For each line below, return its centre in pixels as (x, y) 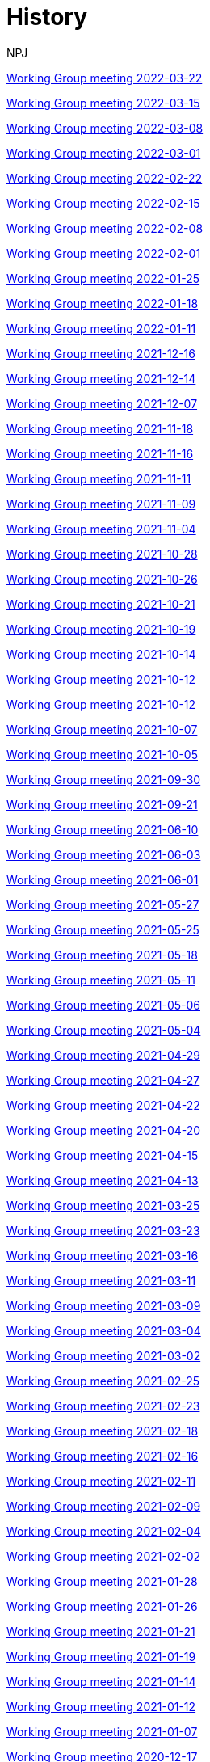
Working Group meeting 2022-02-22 (105, 178)
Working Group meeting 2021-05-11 (101, 980)
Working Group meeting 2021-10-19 (101, 629)
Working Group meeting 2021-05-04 (104, 1030)
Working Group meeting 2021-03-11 (101, 1280)
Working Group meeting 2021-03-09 (104, 1305)
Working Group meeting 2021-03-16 (103, 1255)
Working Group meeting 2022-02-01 (104, 253)
